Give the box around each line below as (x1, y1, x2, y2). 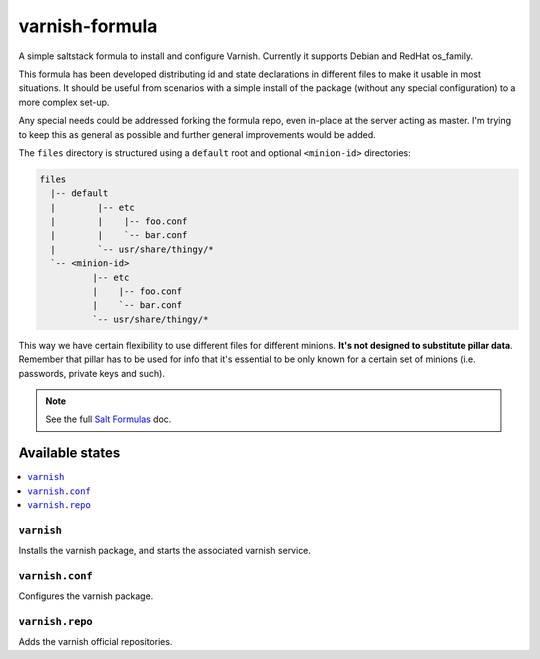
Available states (18, 445, 121, 462)
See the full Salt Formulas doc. (45, 413, 172, 425)
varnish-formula (18, 15, 158, 37)
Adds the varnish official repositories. (18, 636, 173, 648)
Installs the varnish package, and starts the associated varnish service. (18, 545, 312, 557)
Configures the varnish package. (18, 590, 154, 602)
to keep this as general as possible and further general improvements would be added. (18, 128, 377, 140)
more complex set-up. (18, 96, 110, 108)
